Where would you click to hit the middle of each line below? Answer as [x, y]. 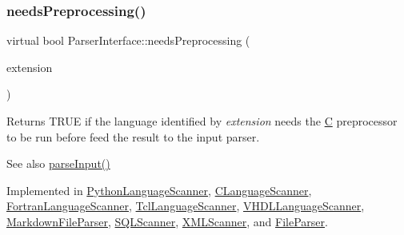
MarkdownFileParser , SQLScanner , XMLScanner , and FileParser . [167, 221]
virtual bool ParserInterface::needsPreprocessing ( [128, 40]
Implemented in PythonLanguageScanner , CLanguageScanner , [159, 190]
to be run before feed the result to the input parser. [133, 136]
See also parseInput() [58, 163]
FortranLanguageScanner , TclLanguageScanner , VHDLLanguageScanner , [186, 206]
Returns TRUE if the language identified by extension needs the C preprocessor [202, 121]
